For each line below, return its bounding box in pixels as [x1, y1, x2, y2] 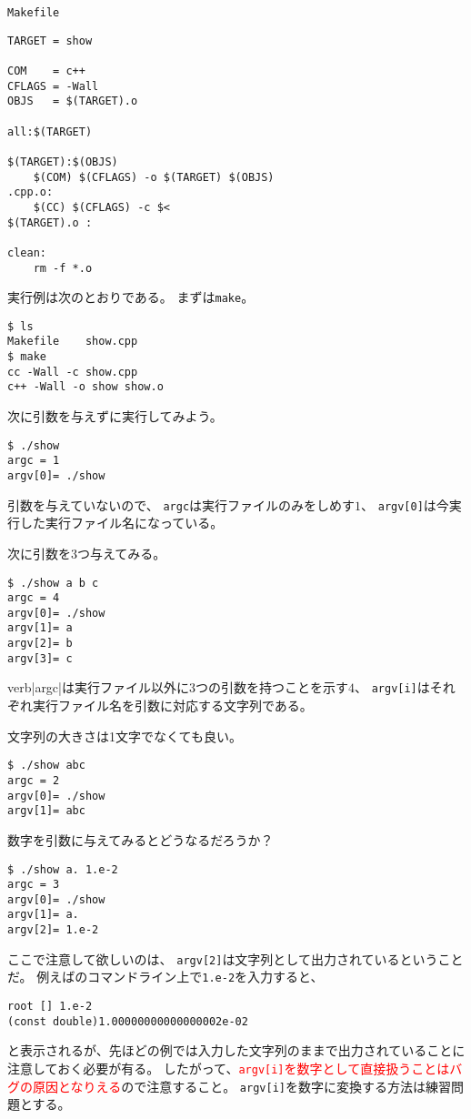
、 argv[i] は [354, 678, 430, 697]
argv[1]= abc [7, 804, 85, 818]
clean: [7, 246, 46, 259]
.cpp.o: [7, 186, 54, 199]
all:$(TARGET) [7, 125, 93, 138]
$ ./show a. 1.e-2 [7, 862, 118, 876]
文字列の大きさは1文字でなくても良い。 [7, 726, 242, 745]
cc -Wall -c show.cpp [7, 365, 138, 378]
